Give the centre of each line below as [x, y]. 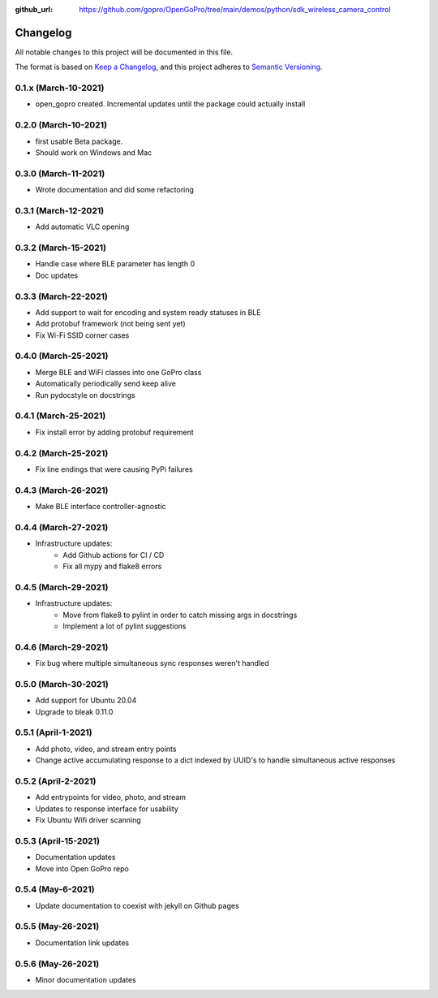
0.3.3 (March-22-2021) [62, 296]
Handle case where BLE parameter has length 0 [115, 264]
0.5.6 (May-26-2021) [57, 964]
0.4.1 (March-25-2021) [60, 416]
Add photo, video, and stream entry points [106, 749]
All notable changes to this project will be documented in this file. [124, 52]
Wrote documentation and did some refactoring [115, 190]
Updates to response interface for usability [107, 809]
